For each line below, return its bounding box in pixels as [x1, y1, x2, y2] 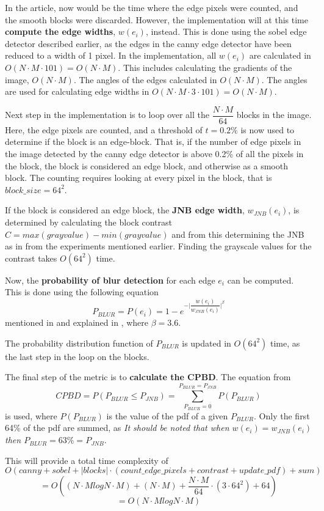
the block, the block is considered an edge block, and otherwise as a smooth [5, 159, 288, 172]
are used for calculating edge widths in [5, 85, 149, 98]
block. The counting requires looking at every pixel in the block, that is [5, 171, 272, 184]
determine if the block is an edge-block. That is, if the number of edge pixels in [5, 135, 301, 148]
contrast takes [5, 251, 57, 264]
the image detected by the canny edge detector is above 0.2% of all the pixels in [5, 147, 304, 160]
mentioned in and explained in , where [5, 316, 148, 329]
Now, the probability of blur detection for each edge [5, 273, 215, 286]
